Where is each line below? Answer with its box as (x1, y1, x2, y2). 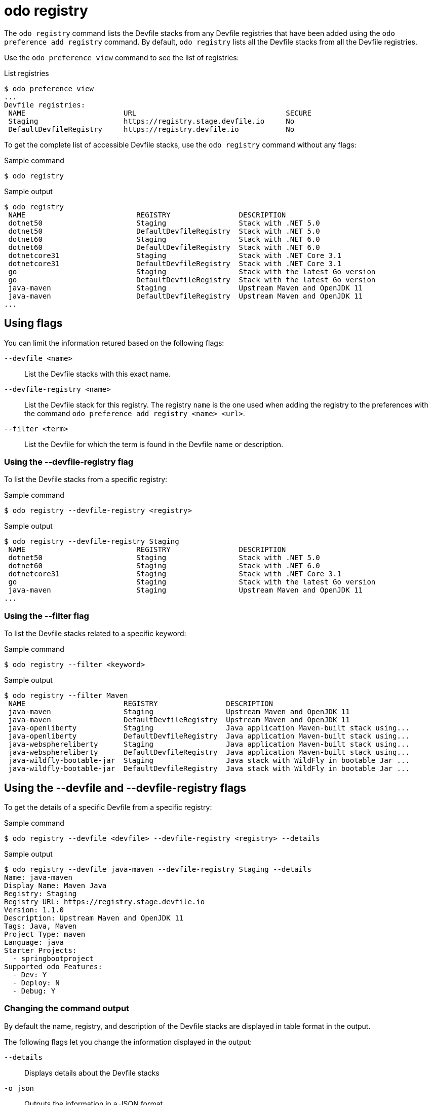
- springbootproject (12, 954, 94, 963)
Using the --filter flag (4, 610, 89, 621)
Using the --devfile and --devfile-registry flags (4, 781, 247, 794)
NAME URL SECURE (8, 108, 311, 117)
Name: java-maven (4, 873, 72, 881)
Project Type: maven (4, 930, 86, 938)
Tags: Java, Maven (4, 922, 77, 930)
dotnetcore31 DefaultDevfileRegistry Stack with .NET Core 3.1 (8, 259, 341, 268)
